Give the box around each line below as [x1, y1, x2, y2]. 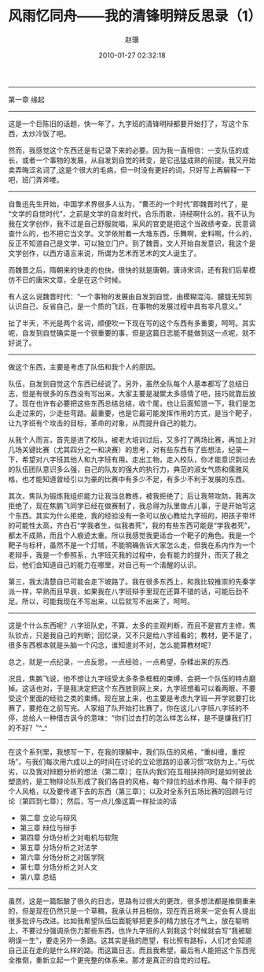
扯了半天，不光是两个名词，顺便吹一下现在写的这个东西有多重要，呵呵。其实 [8, 318, 256, 328]
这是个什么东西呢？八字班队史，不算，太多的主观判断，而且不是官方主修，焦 [8, 620, 256, 630]
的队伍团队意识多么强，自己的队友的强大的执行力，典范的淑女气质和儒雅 [8, 464, 242, 473]
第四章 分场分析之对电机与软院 [19, 833, 119, 842]
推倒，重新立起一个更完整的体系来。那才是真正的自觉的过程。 [14, 955, 214, 965]
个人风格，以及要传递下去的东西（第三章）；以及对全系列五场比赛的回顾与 [8, 786, 246, 796]
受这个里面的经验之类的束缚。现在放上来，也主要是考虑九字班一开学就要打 [8, 693, 249, 703]
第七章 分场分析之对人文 [19, 862, 98, 871]
